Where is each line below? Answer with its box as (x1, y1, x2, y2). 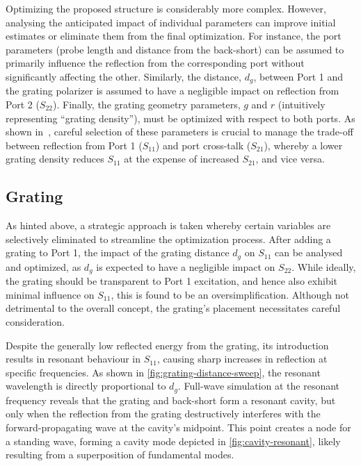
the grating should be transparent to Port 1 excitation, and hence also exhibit (6, 274, 338, 288)
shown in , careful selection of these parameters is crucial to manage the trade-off (6, 124, 353, 139)
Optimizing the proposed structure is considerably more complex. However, (6, 1, 326, 15)
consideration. (6, 315, 65, 329)
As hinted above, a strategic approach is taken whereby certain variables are (6, 218, 331, 233)
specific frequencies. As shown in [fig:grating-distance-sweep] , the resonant (6, 365, 321, 379)
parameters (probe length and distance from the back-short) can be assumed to (6, 42, 344, 56)
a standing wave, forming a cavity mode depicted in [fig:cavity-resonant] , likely (6, 433, 341, 448)
